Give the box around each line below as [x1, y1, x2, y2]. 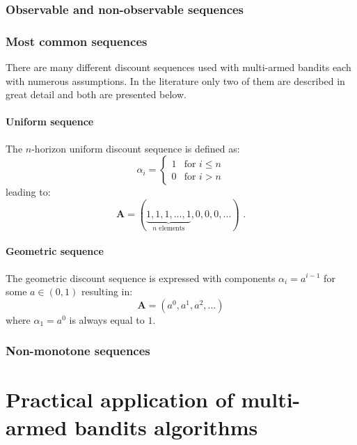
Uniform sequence [6, 114, 94, 129]
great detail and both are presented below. [6, 87, 187, 102]
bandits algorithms [74, 412, 258, 441]
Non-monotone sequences [6, 342, 150, 359]
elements [159, 225, 185, 233]
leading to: [6, 185, 51, 199]
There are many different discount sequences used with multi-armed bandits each [6, 60, 351, 75]
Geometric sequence [6, 244, 104, 258]
